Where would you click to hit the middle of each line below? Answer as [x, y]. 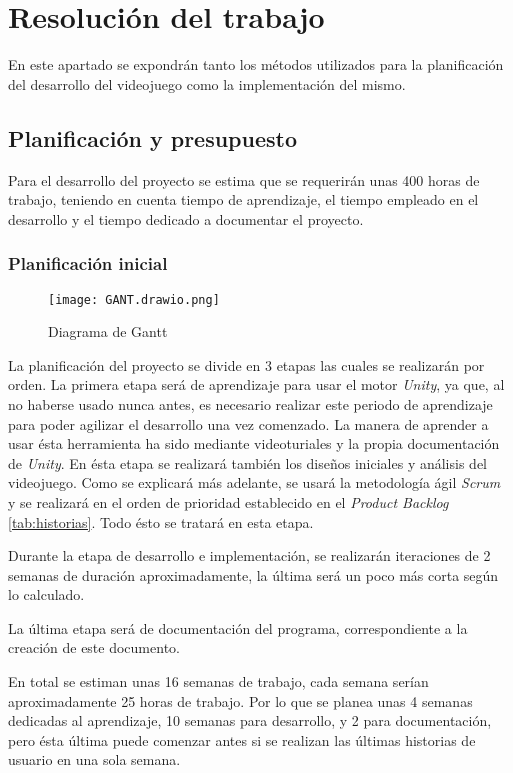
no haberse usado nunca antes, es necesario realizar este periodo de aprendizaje [250, 403]
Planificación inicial [88, 263]
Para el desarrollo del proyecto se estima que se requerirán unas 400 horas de [244, 179]
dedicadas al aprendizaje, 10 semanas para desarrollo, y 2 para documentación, [250, 720]
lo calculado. [46, 594]
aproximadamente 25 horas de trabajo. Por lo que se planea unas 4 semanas [240, 700]
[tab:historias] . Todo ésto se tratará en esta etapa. [161, 521]
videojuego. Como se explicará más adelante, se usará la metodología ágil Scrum [254, 482]
